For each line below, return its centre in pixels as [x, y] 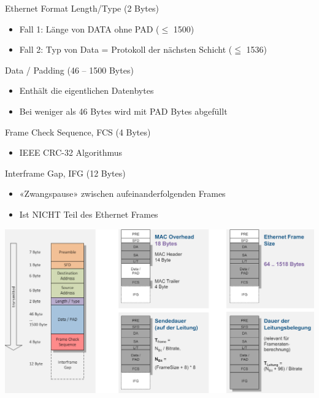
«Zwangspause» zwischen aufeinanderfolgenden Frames [122, 193]
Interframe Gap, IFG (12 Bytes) [65, 173]
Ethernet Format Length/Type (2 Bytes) [82, 8]
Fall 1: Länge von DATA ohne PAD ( [89, 29]
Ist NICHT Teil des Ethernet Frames [89, 214]
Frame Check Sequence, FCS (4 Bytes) [78, 132]
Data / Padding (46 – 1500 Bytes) [69, 70]
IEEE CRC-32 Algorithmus [71, 152]
